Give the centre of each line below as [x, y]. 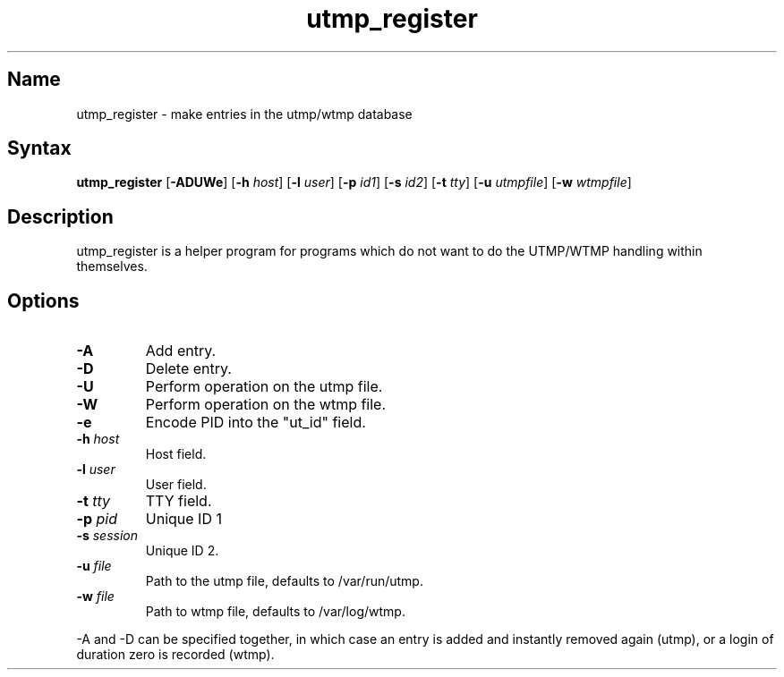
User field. [176, 485]
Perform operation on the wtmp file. [266, 405]
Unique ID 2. [182, 551]
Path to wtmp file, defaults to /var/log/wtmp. [275, 612]
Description [60, 216]
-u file [94, 566]
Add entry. [181, 351]
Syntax [39, 148]
